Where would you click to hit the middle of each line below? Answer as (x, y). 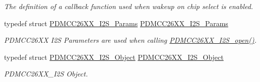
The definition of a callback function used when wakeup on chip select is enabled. (129, 6)
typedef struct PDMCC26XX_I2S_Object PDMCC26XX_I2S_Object (114, 57)
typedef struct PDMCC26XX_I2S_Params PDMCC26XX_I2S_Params (116, 23)
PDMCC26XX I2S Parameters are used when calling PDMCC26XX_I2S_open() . (130, 40)
